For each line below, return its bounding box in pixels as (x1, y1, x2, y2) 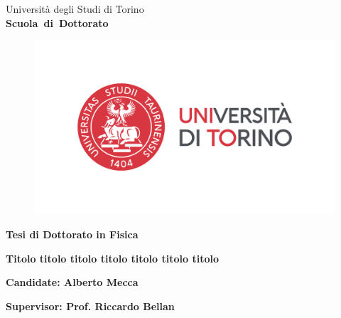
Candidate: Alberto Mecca (6, 275, 139, 290)
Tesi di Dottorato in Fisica (6, 226, 139, 241)
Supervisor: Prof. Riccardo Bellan (6, 298, 175, 313)
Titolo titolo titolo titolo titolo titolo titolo (6, 250, 219, 265)
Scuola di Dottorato (6, 15, 109, 30)
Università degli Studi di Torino (6, 1, 144, 16)
